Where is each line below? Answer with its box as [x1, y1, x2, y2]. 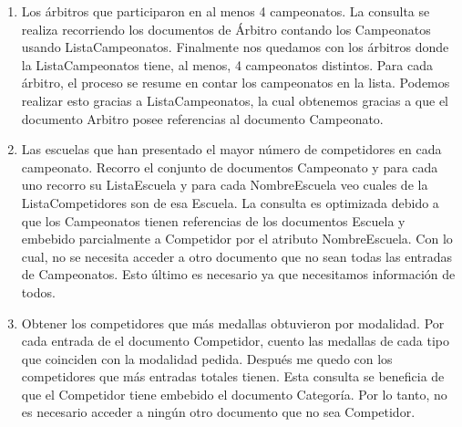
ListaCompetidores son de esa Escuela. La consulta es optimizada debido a [21, 193, 439, 212]
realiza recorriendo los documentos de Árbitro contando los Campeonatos [21, 19, 431, 38]
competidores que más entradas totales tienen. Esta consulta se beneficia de [21, 367, 445, 386]
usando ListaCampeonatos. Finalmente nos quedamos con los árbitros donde [21, 37, 449, 57]
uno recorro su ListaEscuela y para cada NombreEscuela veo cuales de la [21, 175, 428, 194]
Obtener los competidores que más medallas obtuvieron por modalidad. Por [21, 313, 445, 332]
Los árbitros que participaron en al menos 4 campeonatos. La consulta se [21, 2, 430, 20]
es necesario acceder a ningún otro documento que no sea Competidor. [21, 402, 416, 422]
